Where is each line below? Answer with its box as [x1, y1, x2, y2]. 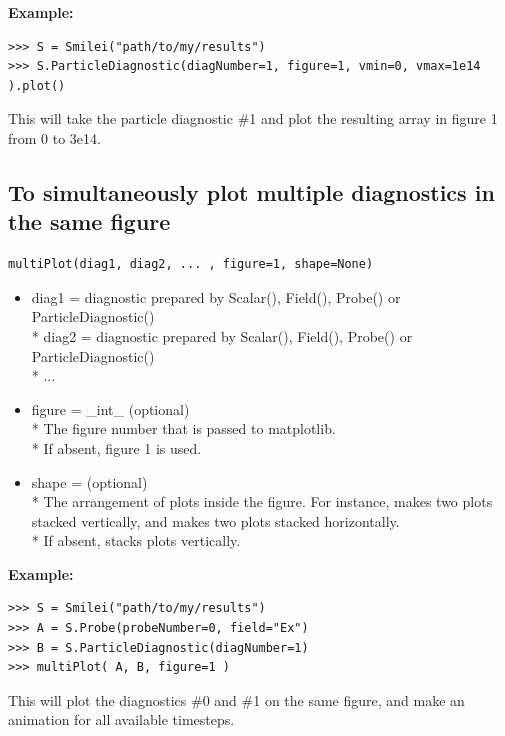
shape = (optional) [31, 471, 148, 492]
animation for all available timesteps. [8, 709, 235, 730]
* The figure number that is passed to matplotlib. [31, 418, 336, 439]
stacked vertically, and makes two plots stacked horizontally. [31, 510, 400, 531]
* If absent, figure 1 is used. [31, 437, 202, 458]
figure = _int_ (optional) [31, 398, 190, 419]
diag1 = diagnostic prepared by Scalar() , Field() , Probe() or [31, 286, 401, 307]
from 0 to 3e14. [8, 127, 101, 148]
